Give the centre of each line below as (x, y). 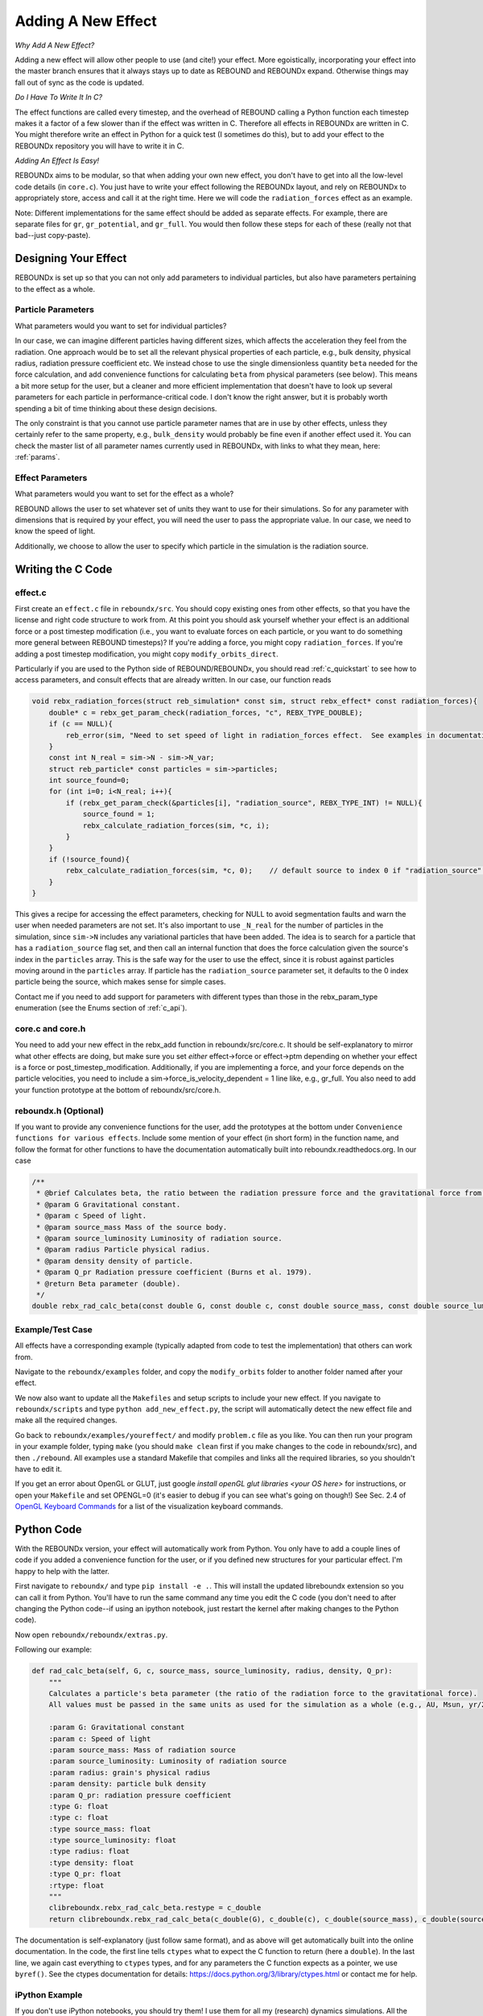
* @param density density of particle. (115, 1261)
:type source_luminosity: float (113, 1840)
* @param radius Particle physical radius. (124, 1250)
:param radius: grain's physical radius (130, 1772)
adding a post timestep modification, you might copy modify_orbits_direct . (147, 654)
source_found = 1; (119, 814)
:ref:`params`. (37, 457)
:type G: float (78, 1806)
